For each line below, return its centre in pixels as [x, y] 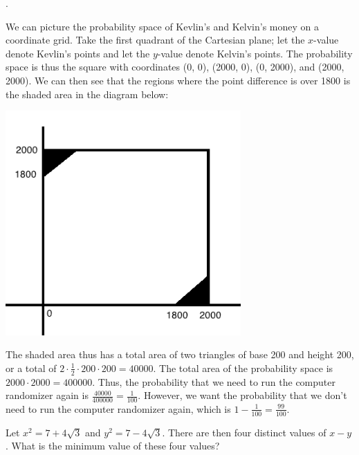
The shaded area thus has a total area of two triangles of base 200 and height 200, [180, 354]
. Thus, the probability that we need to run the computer [214, 381]
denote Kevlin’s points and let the [78, 53]
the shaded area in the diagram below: [87, 94]
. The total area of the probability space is [243, 368]
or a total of [31, 368]
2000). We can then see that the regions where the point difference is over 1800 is [178, 80]
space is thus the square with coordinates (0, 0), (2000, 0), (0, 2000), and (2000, [175, 67]
